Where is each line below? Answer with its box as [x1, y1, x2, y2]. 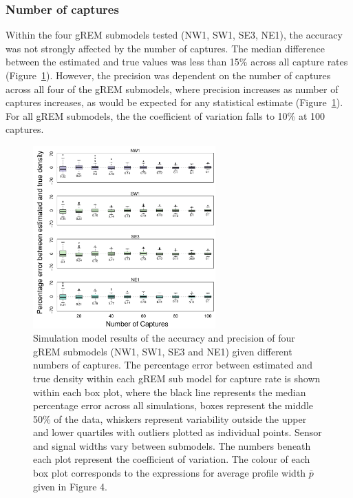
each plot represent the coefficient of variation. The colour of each [33, 452, 310, 466]
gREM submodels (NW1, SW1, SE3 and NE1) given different [33, 344, 292, 358]
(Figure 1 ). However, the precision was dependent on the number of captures [6, 68, 331, 82]
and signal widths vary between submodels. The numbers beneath [33, 438, 311, 453]
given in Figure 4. [33, 479, 107, 493]
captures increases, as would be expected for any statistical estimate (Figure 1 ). [6, 95, 343, 110]
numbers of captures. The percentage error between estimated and [33, 357, 313, 372]
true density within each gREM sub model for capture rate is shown [33, 371, 321, 385]
